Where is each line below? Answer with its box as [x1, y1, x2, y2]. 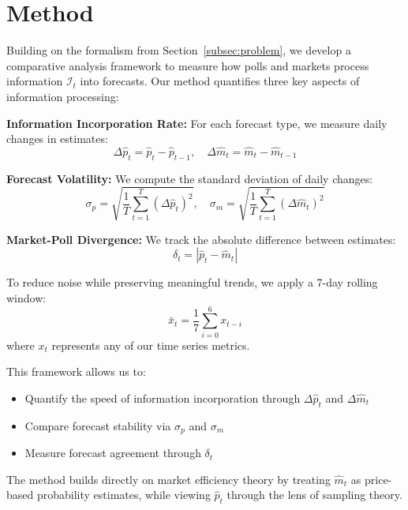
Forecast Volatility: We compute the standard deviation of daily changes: [6, 170, 373, 186]
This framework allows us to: [6, 363, 146, 380]
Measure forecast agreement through [24, 444, 201, 461]
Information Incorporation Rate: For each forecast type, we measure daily [6, 114, 387, 131]
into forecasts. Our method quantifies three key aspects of [80, 73, 360, 89]
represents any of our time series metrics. [51, 336, 250, 353]
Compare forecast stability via [24, 417, 171, 433]
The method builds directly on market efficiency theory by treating [6, 471, 331, 487]
